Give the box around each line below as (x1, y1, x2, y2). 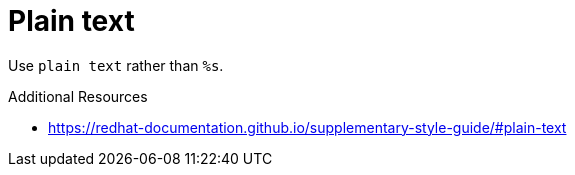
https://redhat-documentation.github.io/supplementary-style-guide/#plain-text (48, 118, 567, 136)
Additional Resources (8, 87, 148, 105)
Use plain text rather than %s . (8, 56, 224, 74)
